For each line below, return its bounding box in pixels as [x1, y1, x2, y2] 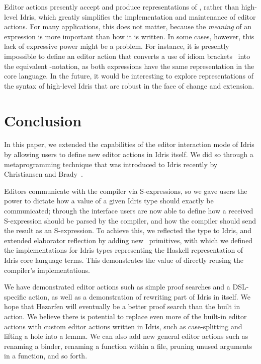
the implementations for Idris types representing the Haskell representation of [4, 245, 243, 255]
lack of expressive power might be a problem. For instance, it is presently [4, 41, 229, 51]
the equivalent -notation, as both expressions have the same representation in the [4, 60, 254, 71]
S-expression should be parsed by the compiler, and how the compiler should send [4, 215, 256, 226]
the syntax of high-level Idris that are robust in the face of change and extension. [4, 80, 254, 91]
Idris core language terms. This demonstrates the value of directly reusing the [4, 255, 243, 265]
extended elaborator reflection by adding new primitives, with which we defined [4, 235, 253, 245]
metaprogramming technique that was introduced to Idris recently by [4, 159, 218, 169]
